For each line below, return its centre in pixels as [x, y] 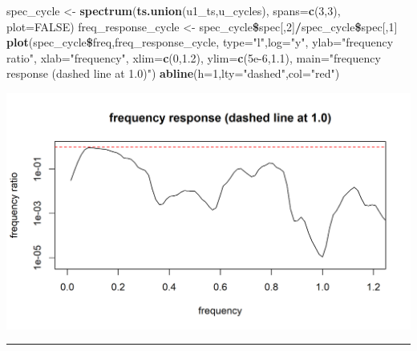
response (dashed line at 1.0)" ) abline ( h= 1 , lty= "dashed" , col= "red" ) [173, 73]
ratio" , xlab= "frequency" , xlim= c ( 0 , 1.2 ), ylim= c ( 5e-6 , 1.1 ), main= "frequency [194, 57]
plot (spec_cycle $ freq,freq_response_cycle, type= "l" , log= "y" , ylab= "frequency [200, 42]
